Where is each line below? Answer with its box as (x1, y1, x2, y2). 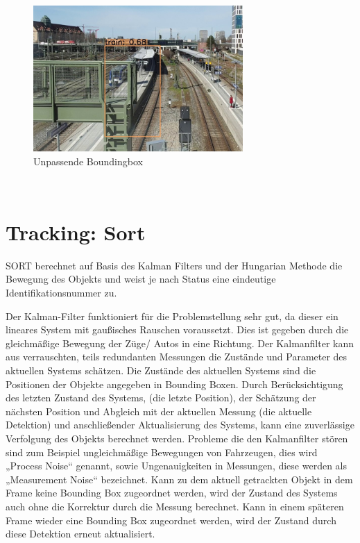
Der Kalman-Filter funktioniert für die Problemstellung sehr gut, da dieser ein (6, 308, 338, 323)
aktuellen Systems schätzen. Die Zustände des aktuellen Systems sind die (6, 362, 316, 377)
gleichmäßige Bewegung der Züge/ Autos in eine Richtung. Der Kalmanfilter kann (6, 335, 354, 350)
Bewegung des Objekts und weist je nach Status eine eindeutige (6, 271, 276, 286)
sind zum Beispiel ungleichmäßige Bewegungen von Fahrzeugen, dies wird (6, 444, 318, 459)
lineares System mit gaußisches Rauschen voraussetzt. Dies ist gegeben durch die (6, 322, 349, 337)
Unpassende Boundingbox (33, 153, 143, 168)
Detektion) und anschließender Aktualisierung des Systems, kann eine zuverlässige (6, 417, 354, 432)
